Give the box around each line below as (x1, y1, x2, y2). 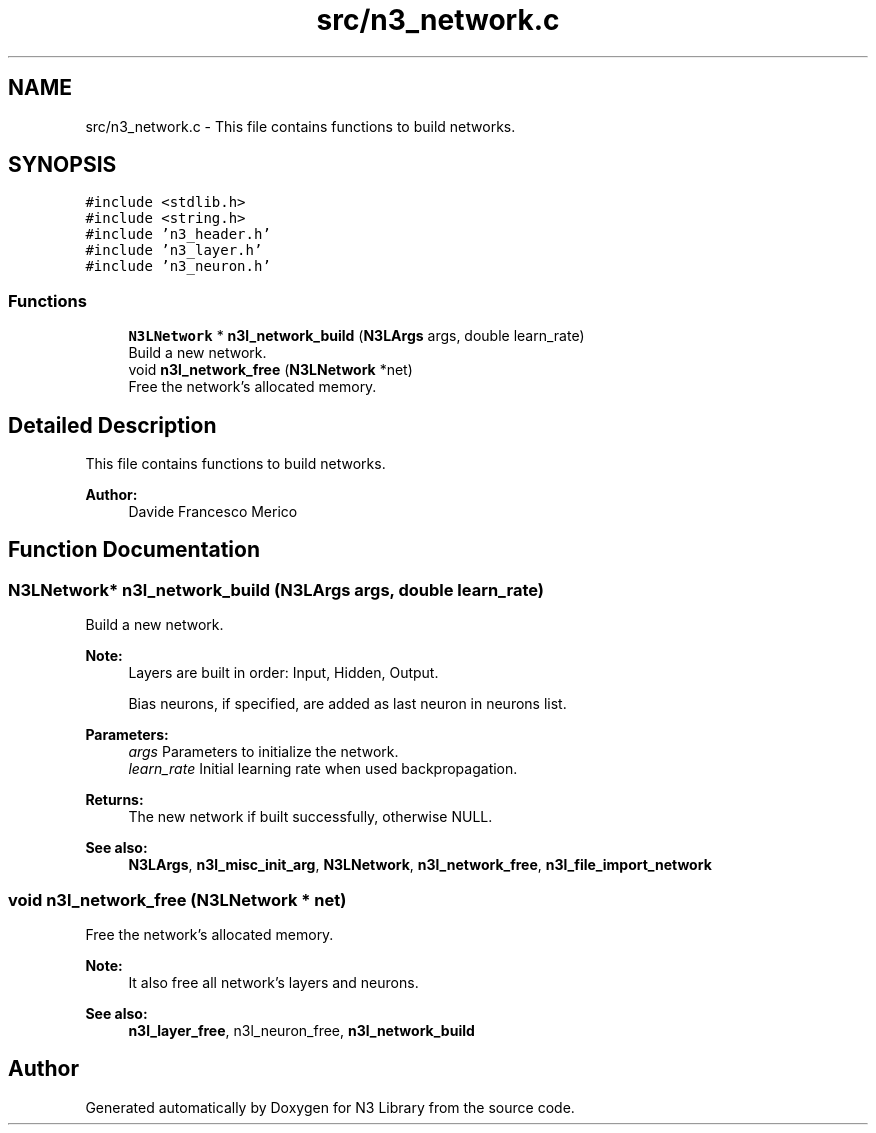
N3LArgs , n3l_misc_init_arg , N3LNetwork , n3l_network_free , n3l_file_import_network (128, 856, 712, 874)
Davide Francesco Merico (128, 503, 298, 521)
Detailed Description (8, 412, 217, 438)
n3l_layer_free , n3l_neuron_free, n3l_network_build (128, 1022, 475, 1039)
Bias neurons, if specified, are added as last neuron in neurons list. (128, 695, 567, 713)
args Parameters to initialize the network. (128, 743, 399, 761)
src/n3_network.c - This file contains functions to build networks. (85, 117, 516, 135)
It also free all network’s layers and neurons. (128, 974, 419, 991)
